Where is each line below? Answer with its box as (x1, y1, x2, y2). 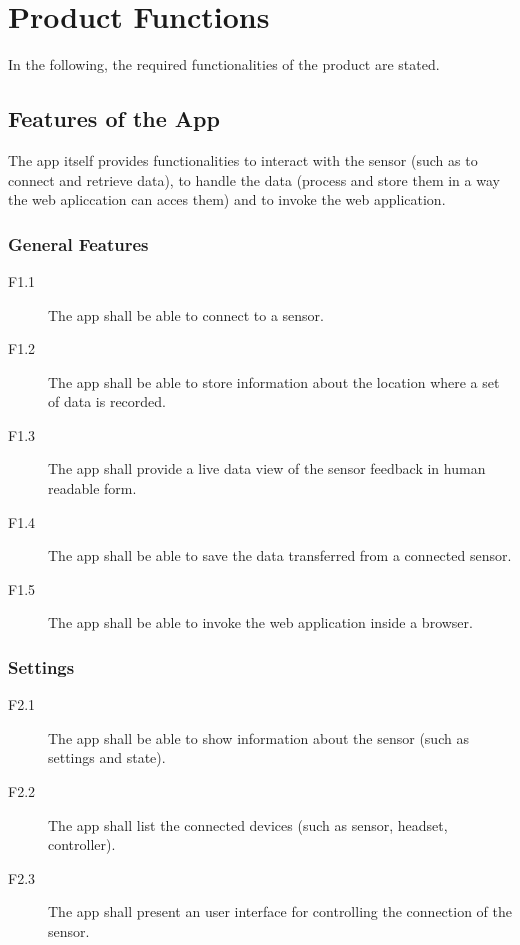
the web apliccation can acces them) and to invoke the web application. (8, 189, 446, 210)
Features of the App (8, 103, 220, 134)
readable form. (48, 478, 137, 499)
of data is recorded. (48, 391, 166, 412)
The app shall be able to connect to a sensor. (48, 304, 324, 325)
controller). (48, 834, 116, 855)
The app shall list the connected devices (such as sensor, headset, (48, 814, 448, 835)
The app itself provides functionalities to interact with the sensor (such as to (8, 149, 478, 170)
